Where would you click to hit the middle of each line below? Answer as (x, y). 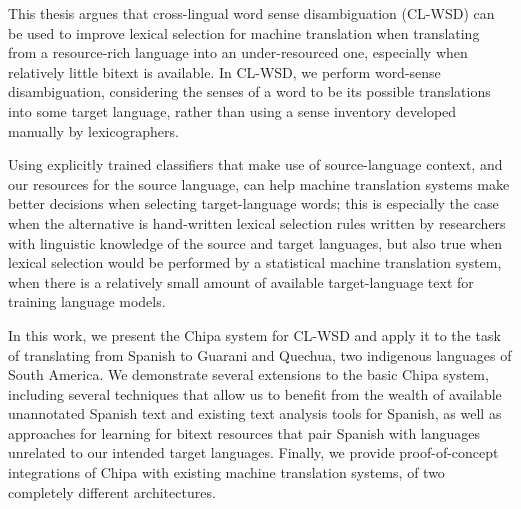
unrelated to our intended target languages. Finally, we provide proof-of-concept (253, 452)
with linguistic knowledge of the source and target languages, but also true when (255, 242)
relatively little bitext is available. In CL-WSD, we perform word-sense (224, 71)
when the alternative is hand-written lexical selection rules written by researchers (257, 222)
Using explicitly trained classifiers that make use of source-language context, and (255, 164)
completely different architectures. (112, 491)
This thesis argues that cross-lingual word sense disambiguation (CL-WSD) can (251, 13)
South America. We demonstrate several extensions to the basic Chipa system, (248, 374)
